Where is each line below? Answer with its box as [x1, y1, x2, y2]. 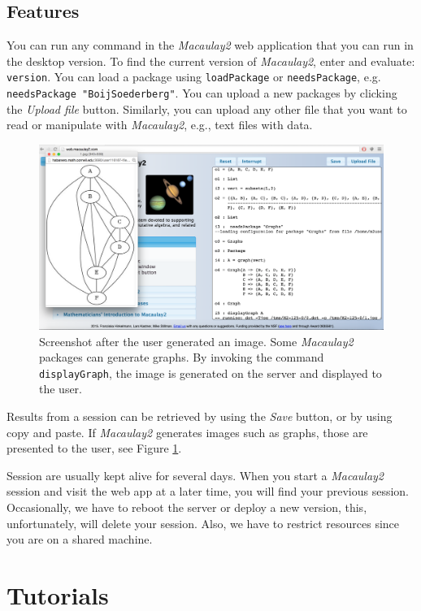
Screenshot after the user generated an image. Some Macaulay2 [39, 332, 354, 349]
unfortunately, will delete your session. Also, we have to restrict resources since [7, 514, 400, 531]
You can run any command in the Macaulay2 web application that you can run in [7, 37, 414, 54]
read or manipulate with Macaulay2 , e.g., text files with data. [7, 116, 313, 133]
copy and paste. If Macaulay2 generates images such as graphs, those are [7, 423, 368, 440]
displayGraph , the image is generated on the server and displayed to [39, 364, 382, 381]
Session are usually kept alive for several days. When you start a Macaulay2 [7, 466, 384, 483]
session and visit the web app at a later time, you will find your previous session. [7, 483, 409, 500]
